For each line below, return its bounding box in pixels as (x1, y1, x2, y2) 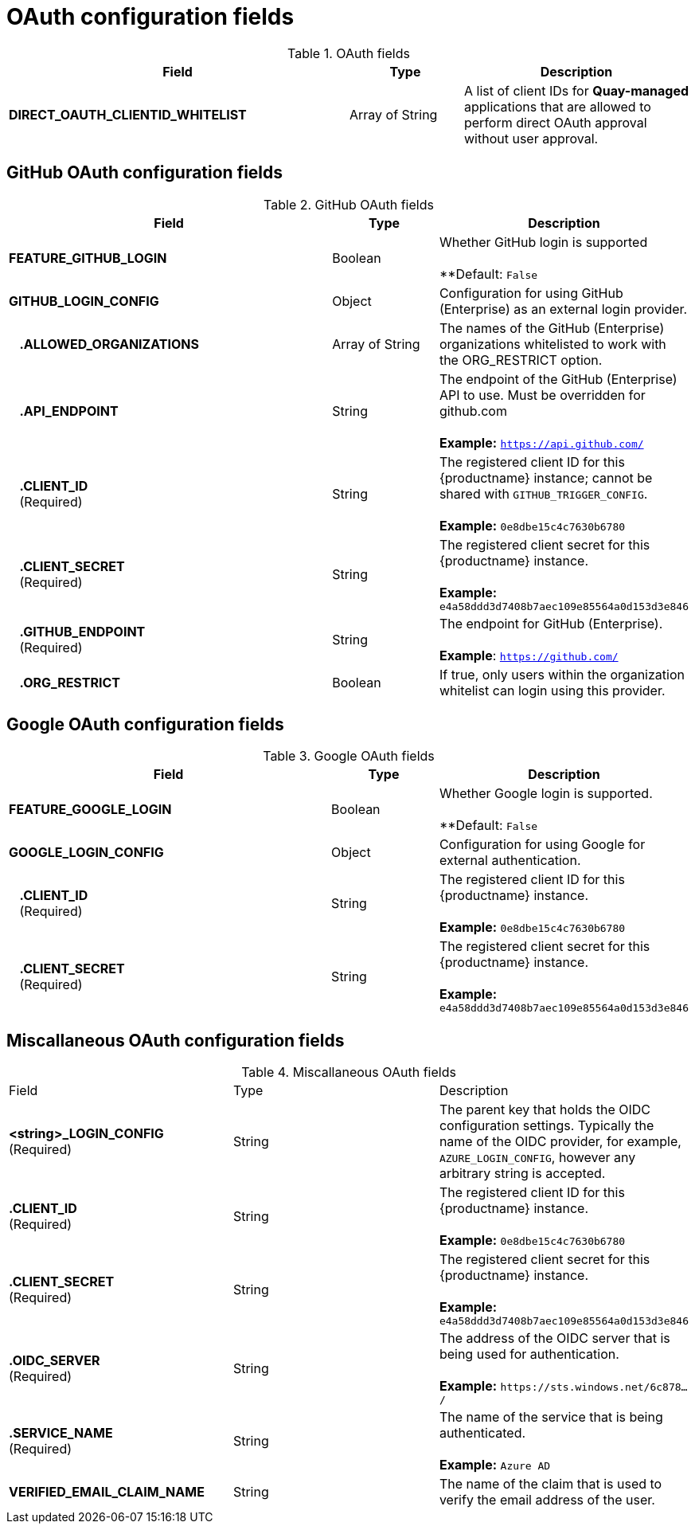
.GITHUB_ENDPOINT (19, 623, 146, 640)
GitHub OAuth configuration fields (6, 162, 283, 183)
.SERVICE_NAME (9, 1425, 113, 1442)
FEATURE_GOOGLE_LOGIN (9, 801, 172, 818)
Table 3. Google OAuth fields (263, 748, 435, 765)
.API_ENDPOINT (19, 402, 119, 419)
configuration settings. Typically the (439, 1117, 654, 1134)
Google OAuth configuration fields (6, 714, 284, 735)
